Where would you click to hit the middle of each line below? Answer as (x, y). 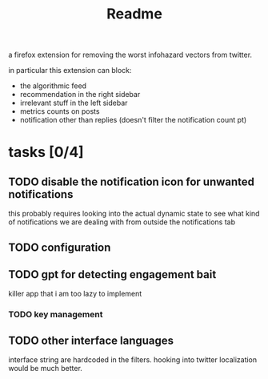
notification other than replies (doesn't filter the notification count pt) (133, 120)
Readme (134, 14)
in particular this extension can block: (70, 71)
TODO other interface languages (91, 340)
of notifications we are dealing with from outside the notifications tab (122, 222)
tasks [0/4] (46, 152)
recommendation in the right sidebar (80, 95)
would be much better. (45, 369)
